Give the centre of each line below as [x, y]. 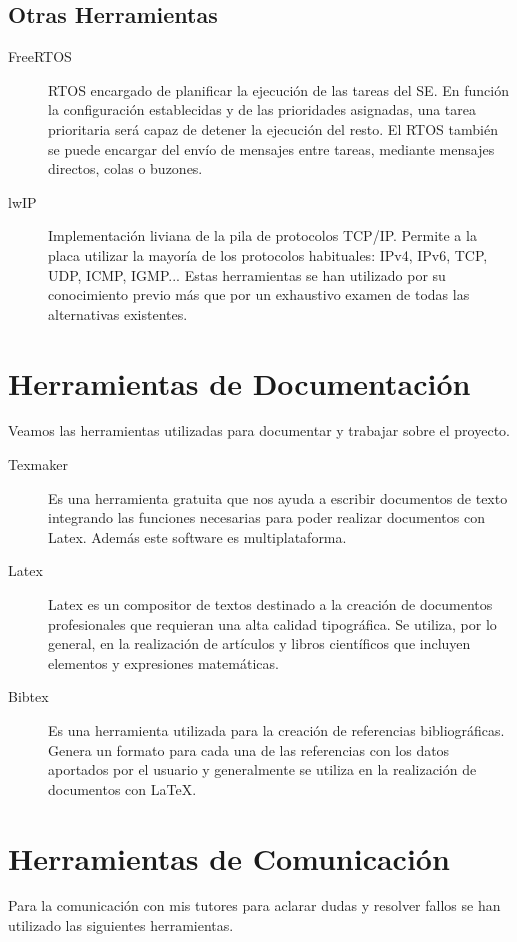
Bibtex [28, 696]
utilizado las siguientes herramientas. [121, 925]
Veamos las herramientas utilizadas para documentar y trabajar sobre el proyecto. [259, 430]
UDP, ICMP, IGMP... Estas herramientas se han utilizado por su [247, 274]
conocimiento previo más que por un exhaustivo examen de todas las [259, 294]
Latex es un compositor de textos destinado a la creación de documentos [270, 604]
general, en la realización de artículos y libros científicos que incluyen [259, 643]
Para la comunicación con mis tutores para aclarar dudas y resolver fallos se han [254, 905]
